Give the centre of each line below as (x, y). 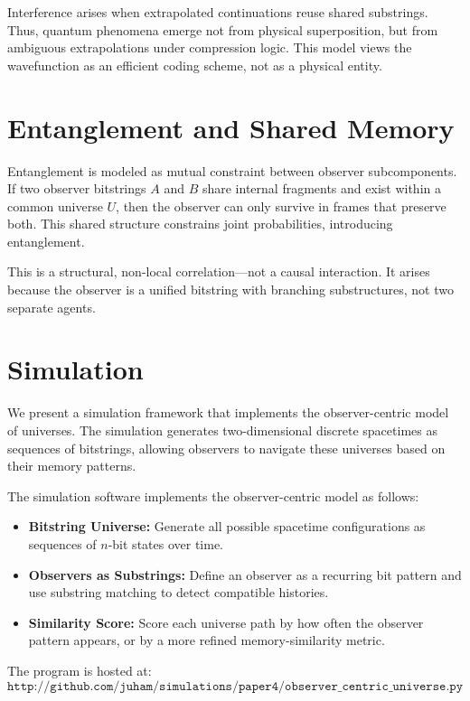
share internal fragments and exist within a (321, 188)
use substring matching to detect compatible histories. (179, 592)
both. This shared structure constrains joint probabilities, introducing (200, 224)
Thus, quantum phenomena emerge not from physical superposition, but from (223, 29)
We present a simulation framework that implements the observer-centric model (228, 412)
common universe (55, 206)
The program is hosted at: (80, 670)
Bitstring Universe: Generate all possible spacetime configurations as (227, 526)
